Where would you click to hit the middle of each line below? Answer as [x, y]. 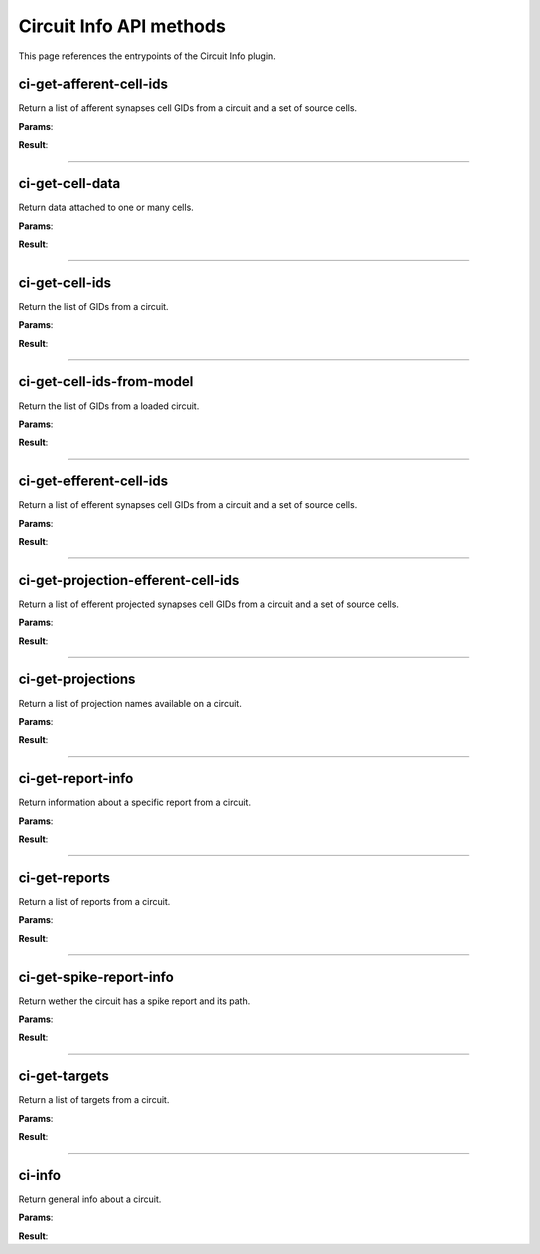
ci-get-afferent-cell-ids [93, 84]
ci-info [40, 1175]
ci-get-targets [63, 1076]
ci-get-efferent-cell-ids [93, 481]
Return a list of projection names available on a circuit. [130, 703]
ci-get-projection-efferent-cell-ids [129, 580]
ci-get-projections [77, 679]
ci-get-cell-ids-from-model [106, 381]
